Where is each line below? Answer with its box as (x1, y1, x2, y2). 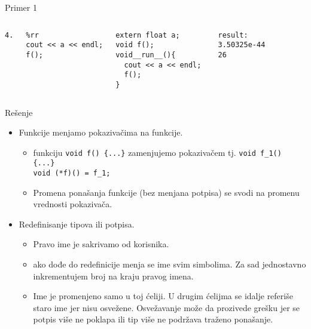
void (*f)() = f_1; (33, 169, 111, 178)
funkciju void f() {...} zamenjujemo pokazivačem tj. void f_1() (33, 146, 282, 158)
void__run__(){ (115, 50, 176, 59)
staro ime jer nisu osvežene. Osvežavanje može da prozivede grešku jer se (33, 301, 300, 313)
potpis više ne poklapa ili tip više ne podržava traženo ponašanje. (33, 313, 273, 325)
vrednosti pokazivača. (33, 198, 112, 210)
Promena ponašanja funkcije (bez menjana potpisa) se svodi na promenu (33, 186, 300, 198)
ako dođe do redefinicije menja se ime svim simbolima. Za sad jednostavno (33, 258, 306, 270)
